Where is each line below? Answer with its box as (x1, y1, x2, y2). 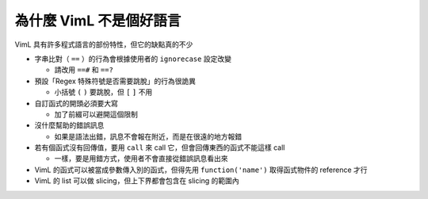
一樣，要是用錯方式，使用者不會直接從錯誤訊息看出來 (54, 154, 228, 163)
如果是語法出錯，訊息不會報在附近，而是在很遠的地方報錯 (54, 132, 242, 141)
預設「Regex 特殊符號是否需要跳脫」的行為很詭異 (34, 76, 196, 86)
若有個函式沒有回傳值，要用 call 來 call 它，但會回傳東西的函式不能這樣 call (34, 143, 285, 152)
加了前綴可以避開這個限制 (54, 109, 138, 119)
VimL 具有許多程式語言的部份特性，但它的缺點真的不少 (14, 40, 193, 49)
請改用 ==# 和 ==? (54, 65, 114, 75)
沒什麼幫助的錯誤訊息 (34, 121, 105, 130)
